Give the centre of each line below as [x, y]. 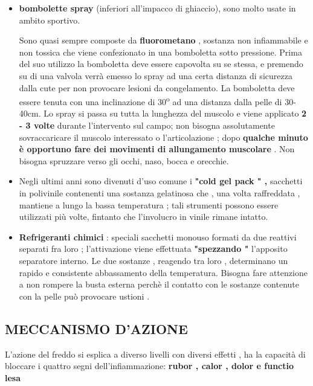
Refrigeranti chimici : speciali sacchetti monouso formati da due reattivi [158, 236]
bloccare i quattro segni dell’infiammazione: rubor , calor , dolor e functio [150, 366]
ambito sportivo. [50, 20]
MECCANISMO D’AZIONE [96, 328]
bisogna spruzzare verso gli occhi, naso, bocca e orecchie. [124, 160]
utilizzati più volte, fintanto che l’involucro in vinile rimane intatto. [144, 217]
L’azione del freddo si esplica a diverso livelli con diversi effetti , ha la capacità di [155, 354]
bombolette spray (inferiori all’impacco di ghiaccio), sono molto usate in [157, 8]
